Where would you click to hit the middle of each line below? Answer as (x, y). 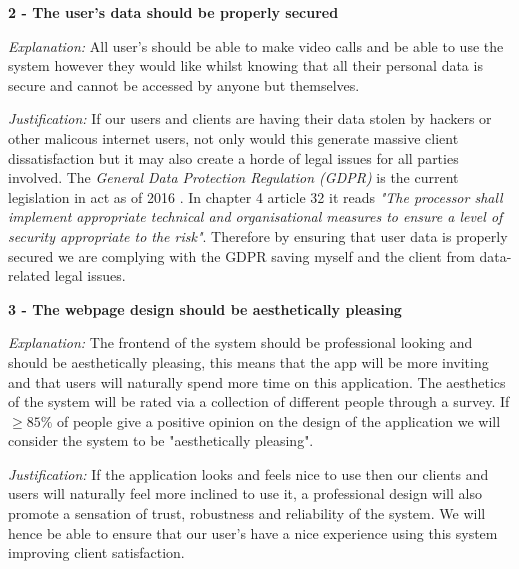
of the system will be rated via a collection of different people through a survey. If (259, 401)
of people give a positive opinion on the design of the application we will (278, 420)
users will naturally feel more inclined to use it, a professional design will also (245, 493)
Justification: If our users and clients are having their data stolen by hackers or (250, 118)
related (29, 275)
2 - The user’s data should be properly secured (173, 12)
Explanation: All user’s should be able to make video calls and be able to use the (256, 45)
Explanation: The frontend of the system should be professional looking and (240, 342)
